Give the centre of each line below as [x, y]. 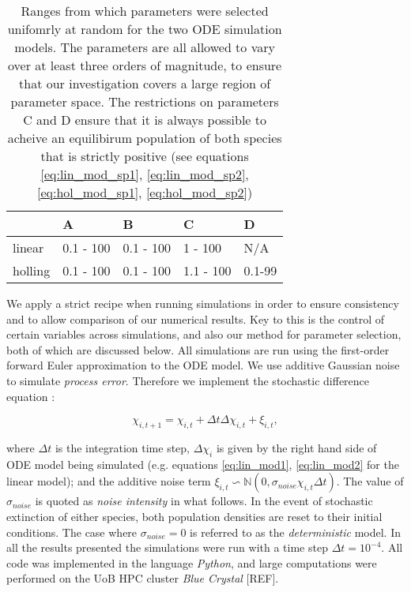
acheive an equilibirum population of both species [145, 138]
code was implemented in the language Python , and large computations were [192, 562]
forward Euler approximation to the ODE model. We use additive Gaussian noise [203, 365]
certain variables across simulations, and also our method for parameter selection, [204, 334]
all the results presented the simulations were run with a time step [167, 547]
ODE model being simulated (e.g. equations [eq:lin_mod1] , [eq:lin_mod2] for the [203, 464]
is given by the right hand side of [296, 447]
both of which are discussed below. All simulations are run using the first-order [198, 349]
